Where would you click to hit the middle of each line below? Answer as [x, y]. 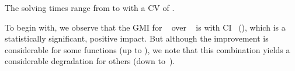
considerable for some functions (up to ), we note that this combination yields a [147, 49]
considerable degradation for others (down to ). [90, 61]
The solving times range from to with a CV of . [90, 8]
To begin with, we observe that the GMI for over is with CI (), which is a [145, 27]
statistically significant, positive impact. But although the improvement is [137, 38]
